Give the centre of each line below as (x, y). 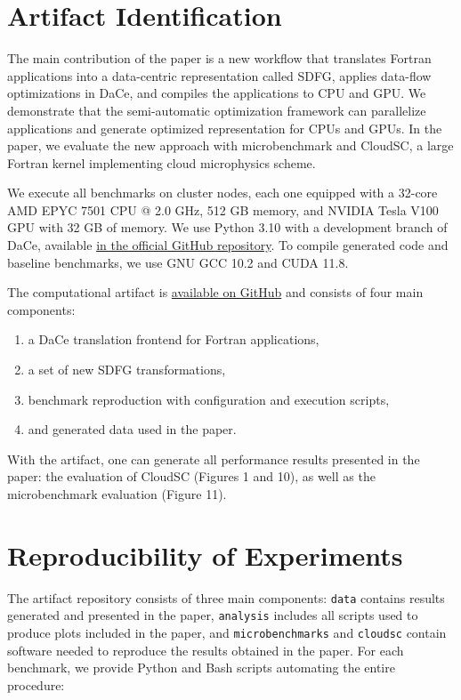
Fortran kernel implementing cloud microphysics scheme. (162, 162)
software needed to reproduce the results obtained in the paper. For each (206, 650)
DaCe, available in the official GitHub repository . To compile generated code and (228, 245)
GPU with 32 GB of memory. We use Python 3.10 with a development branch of (227, 227)
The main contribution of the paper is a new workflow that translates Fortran (219, 58)
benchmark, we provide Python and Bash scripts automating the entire (201, 668)
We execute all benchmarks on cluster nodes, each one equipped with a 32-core (222, 193)
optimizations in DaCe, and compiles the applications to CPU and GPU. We (217, 93)
